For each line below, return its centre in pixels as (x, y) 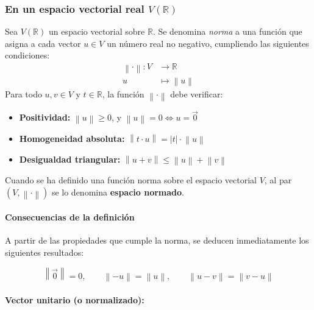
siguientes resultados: (45, 252)
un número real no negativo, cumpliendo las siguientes (208, 43)
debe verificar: (197, 94)
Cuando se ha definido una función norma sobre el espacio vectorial (131, 180)
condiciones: (27, 55)
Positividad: (45, 117)
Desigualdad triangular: (70, 159)
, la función (123, 94)
